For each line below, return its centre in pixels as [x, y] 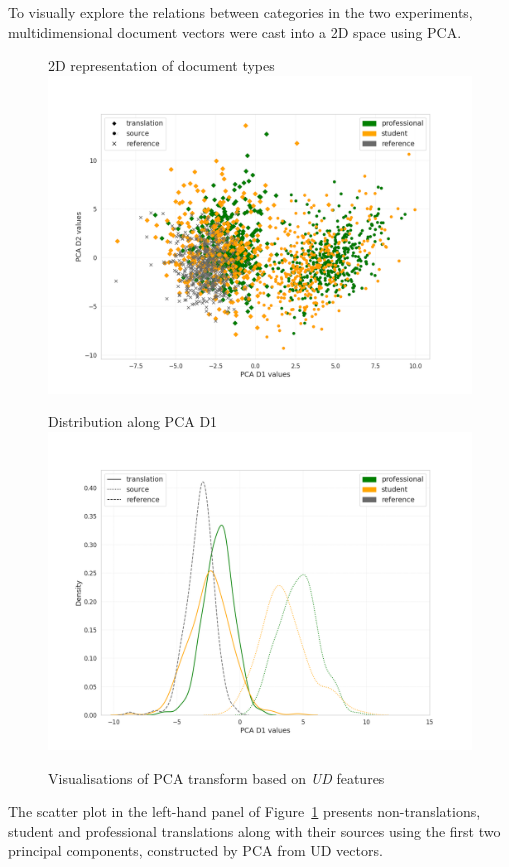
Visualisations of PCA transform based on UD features [216, 777]
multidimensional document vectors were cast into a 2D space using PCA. [235, 31]
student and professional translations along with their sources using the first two [254, 830]
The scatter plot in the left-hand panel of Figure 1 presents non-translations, [244, 811]
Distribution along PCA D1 [133, 421]
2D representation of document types [161, 65]
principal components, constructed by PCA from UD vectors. [195, 850]
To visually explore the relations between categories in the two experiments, [240, 12]
